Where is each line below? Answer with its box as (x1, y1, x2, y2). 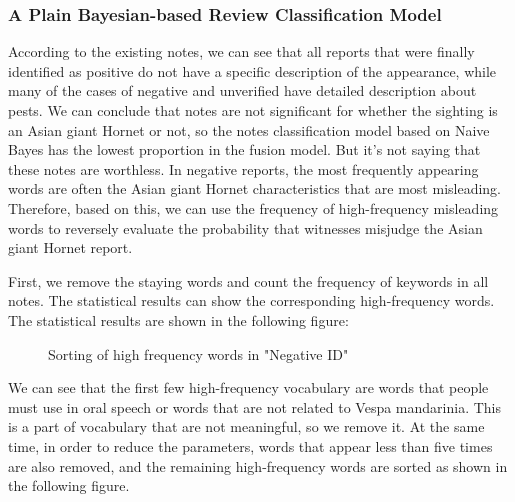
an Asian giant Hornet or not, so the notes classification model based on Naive (8, 119, 490, 140)
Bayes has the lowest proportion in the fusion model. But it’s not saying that (8, 139, 481, 160)
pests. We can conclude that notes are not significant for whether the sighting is (8, 100, 498, 120)
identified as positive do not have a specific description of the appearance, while (8, 60, 497, 81)
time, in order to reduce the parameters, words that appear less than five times (8, 435, 493, 456)
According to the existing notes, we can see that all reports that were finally (8, 41, 475, 62)
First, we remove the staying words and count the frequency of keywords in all (8, 270, 489, 291)
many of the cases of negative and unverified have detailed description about (8, 80, 477, 101)
